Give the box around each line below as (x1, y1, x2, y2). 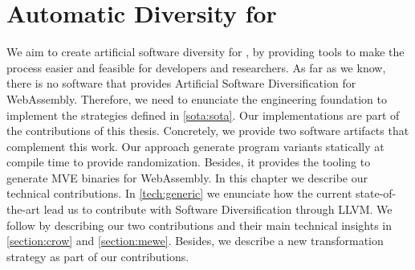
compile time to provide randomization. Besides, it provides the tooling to (6, 153, 371, 170)
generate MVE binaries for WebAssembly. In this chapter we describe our (6, 169, 368, 186)
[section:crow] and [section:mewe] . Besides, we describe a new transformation (6, 232, 384, 249)
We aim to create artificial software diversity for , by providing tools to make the (6, 43, 405, 60)
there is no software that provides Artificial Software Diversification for (6, 75, 356, 92)
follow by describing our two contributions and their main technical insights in (6, 216, 393, 233)
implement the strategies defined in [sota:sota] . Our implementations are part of (6, 106, 400, 123)
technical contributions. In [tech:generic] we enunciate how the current (6, 185, 352, 202)
